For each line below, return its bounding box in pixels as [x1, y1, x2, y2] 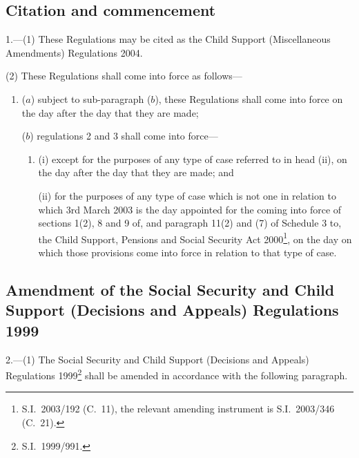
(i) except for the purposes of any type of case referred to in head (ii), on [38, 151, 347, 166]
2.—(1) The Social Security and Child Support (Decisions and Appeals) [6, 352, 309, 366]
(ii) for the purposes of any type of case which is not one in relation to [38, 188, 336, 202]
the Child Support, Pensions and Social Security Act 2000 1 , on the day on [38, 229, 352, 246]
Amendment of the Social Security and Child [6, 278, 335, 300]
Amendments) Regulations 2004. [6, 45, 143, 59]
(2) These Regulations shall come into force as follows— [6, 68, 242, 83]
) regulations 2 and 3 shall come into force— [30, 128, 218, 143]
